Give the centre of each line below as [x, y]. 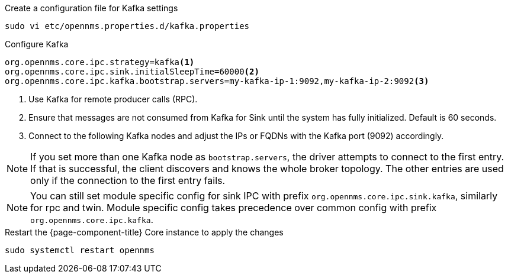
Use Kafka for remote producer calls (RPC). [113, 99]
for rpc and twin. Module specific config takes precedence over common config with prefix [234, 208]
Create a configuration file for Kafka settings [91, 8]
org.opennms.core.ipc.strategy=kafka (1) [100, 62]
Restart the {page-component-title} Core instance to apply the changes [144, 232]
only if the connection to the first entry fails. [128, 180]
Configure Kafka [37, 44]
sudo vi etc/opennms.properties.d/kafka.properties [127, 26]
